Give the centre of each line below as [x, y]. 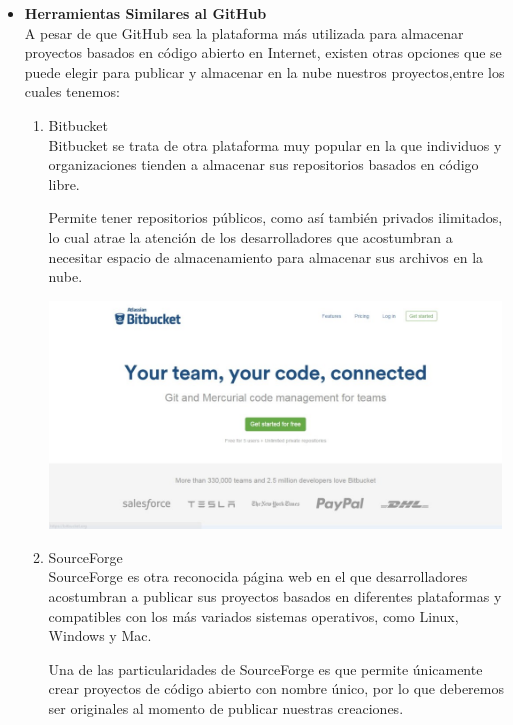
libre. [64, 183]
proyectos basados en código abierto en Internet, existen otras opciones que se [263, 52]
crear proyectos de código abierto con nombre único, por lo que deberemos [276, 688]
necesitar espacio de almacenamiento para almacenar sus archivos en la [266, 256]
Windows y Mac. [100, 635]
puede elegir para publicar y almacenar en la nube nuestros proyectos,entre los [264, 71]
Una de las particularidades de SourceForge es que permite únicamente [265, 668]
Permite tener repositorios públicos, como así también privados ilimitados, [275, 217]
